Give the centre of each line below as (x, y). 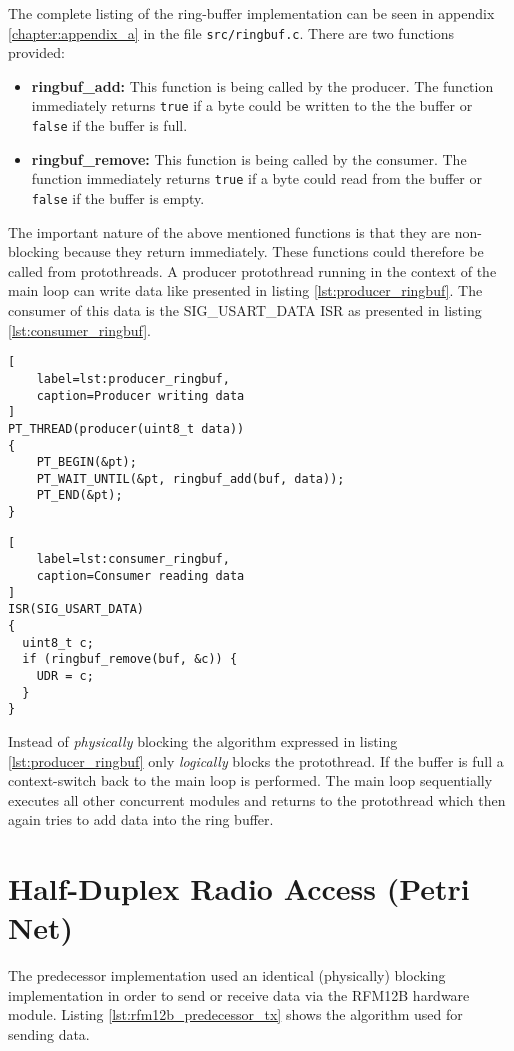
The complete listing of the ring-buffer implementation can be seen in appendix (251, 13)
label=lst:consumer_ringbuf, (133, 559)
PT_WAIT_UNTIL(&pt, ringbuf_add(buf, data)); (190, 478)
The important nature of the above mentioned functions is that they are (229, 231)
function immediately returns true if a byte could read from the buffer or (256, 178)
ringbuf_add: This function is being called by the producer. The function (262, 85)
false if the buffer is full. (109, 125)
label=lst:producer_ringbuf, (133, 378)
